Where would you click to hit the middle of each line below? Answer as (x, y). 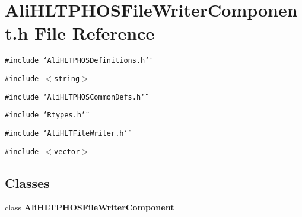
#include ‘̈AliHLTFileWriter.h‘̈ (66, 133)
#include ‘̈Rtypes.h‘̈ (45, 115)
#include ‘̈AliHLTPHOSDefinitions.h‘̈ (77, 61)
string (67, 79)
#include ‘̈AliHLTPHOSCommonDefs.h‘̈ (75, 97)
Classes (27, 182)
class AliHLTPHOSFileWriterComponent (90, 207)
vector (67, 151)
